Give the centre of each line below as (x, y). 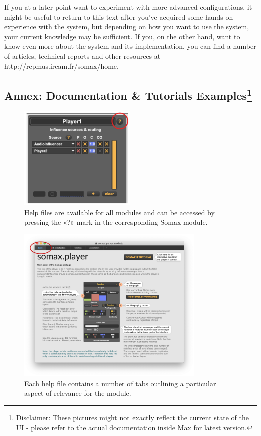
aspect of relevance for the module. (78, 393)
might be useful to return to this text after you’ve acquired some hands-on (119, 16)
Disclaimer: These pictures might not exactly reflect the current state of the (132, 418)
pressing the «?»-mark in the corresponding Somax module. (116, 222)
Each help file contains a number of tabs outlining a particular (120, 383)
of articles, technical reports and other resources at (82, 56)
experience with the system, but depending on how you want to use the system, (127, 26)
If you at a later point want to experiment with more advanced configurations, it (128, 7)
